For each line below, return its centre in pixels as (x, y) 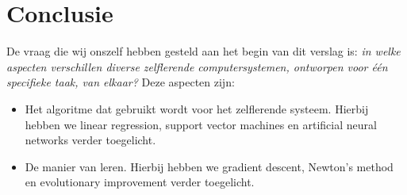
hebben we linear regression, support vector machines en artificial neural (201, 124)
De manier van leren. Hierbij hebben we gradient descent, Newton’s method (209, 166)
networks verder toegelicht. (90, 140)
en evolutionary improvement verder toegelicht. (140, 182)
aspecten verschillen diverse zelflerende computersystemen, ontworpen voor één (197, 66)
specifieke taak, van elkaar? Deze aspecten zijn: (121, 82)
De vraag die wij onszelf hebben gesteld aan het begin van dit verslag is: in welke (203, 51)
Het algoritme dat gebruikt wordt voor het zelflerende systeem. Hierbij (197, 108)
